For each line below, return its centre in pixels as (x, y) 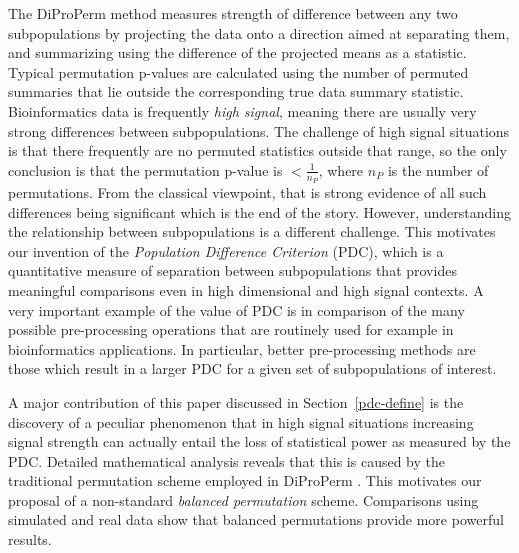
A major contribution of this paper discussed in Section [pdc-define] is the (236, 401)
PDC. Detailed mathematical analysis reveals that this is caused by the (226, 460)
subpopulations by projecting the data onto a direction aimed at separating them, (259, 32)
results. (30, 539)
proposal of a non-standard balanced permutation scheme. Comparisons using (243, 499)
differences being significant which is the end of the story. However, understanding (259, 211)
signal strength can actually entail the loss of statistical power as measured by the (259, 441)
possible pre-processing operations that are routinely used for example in (231, 329)
